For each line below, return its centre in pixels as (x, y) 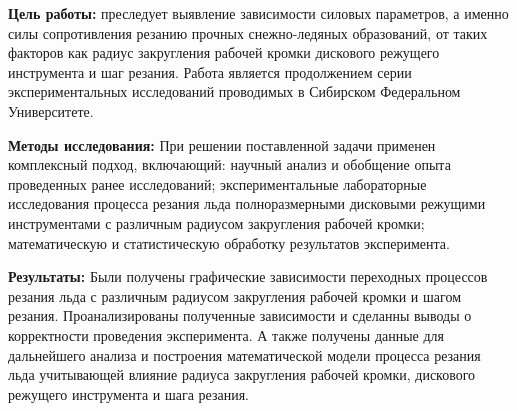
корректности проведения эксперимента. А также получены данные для (226, 334)
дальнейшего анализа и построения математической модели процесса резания (244, 354)
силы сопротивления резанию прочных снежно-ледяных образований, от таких (248, 32)
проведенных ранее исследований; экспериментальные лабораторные (217, 183)
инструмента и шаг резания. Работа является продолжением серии (210, 71)
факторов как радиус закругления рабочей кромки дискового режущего (224, 52)
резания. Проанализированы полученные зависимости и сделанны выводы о (240, 315)
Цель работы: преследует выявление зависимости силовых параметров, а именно (258, 13)
